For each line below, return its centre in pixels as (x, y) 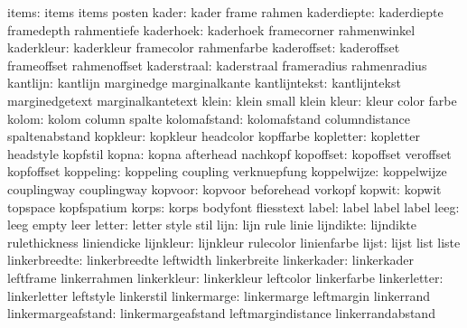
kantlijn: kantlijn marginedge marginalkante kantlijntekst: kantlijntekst (204, 83)
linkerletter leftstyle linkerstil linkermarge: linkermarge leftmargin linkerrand (219, 295)
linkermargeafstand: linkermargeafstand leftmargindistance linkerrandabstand (221, 313)
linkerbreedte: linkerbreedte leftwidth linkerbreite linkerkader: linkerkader (211, 260)
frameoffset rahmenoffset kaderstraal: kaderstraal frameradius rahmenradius (217, 65)
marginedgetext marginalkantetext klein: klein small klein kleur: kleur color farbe (232, 100)
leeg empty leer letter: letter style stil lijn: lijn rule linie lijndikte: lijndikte (212, 225)
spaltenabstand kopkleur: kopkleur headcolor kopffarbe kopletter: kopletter (214, 136)
